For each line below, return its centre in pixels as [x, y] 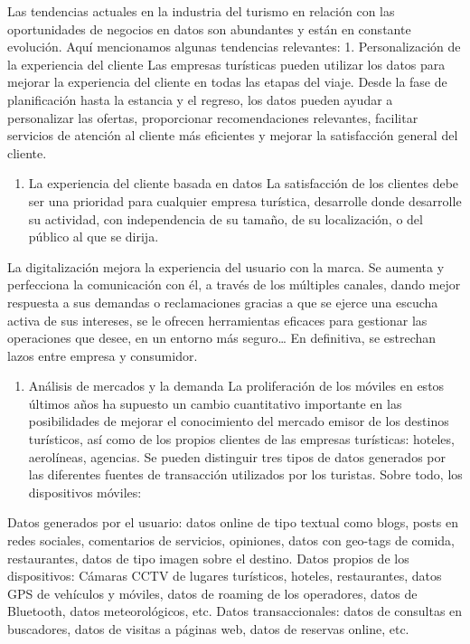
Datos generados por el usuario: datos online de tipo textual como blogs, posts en [233, 522]
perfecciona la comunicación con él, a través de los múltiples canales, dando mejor [234, 284]
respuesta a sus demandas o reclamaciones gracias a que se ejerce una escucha [223, 302]
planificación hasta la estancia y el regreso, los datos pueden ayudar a [200, 99]
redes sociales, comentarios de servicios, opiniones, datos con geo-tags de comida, [231, 540]
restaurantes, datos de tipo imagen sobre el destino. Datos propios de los [208, 558]
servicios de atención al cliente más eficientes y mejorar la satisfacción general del [233, 135]
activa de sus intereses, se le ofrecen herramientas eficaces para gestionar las [217, 320]
